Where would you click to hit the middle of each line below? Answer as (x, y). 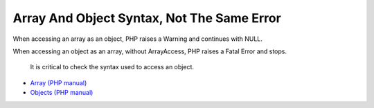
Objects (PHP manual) (62, 93)
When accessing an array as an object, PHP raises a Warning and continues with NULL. (138, 39)
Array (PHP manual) (59, 82)
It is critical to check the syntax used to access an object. (112, 67)
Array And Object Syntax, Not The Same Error (147, 18)
